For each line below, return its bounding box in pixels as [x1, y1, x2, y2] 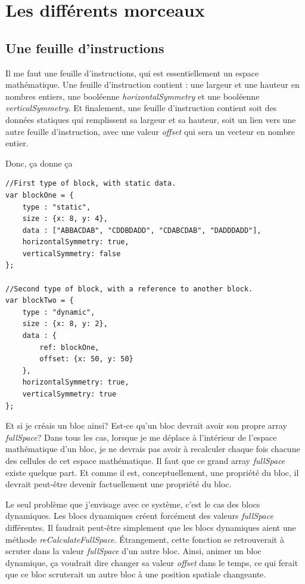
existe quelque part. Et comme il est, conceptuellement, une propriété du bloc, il [5, 466, 299, 478]
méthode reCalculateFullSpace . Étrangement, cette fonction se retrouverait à [5, 533, 284, 545]
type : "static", [22, 202, 91, 211]
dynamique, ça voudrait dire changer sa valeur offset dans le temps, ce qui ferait [5, 556, 298, 568]
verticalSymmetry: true [22, 390, 117, 399]
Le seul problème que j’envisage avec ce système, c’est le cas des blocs [5, 497, 260, 510]
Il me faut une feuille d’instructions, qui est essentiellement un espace [5, 66, 259, 79]
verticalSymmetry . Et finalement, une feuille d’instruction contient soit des [5, 102, 277, 114]
